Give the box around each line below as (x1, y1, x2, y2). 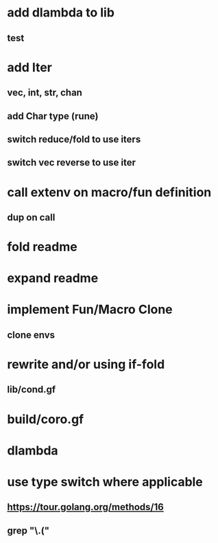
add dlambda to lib (7, 5, 115, 21)
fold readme (7, 239, 77, 255)
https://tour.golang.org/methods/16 (7, 501, 165, 513)
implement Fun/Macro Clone (7, 302, 173, 317)
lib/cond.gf (7, 384, 56, 395)
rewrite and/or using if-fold (7, 357, 165, 372)
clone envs (7, 329, 56, 340)
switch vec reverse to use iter (7, 157, 136, 169)
